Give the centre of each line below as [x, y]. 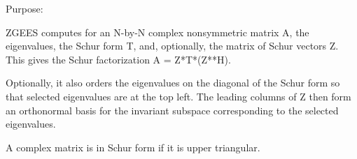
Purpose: [24, 8]
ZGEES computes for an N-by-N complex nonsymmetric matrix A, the [157, 32]
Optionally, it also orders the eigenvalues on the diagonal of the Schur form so [173, 83]
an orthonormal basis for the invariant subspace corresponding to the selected [172, 110]
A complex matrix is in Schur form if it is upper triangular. [133, 147]
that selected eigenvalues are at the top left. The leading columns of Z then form [178, 96]
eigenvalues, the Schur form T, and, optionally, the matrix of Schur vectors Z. [172, 46]
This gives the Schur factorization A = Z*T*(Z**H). [118, 59]
